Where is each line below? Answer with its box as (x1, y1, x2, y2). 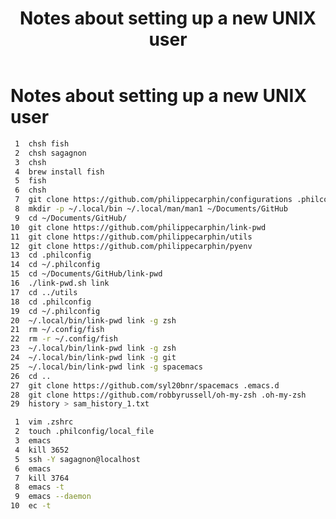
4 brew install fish (14, 167, 105, 177)
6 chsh (14, 185, 47, 196)
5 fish (14, 176, 47, 186)
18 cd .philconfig (10, 297, 92, 307)
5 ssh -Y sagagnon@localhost (14, 454, 141, 464)
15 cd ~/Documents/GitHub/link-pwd (10, 269, 163, 279)
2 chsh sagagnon (14, 148, 87, 158)
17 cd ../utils (10, 287, 78, 297)
